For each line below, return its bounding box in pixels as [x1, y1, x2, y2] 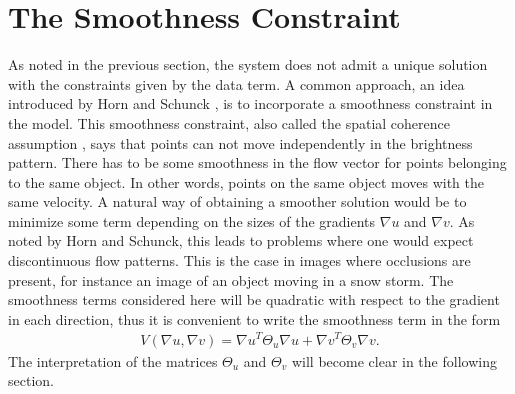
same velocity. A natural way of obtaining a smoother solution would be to [8, 191, 467, 212]
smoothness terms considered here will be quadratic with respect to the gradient [8, 289, 500, 310]
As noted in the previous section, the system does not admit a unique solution [8, 54, 488, 75]
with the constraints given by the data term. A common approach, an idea [8, 73, 465, 94]
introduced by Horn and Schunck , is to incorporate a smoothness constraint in [8, 93, 493, 114]
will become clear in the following [291, 350, 497, 371]
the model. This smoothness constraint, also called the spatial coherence [8, 112, 450, 133]
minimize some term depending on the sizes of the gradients [8, 210, 376, 231]
